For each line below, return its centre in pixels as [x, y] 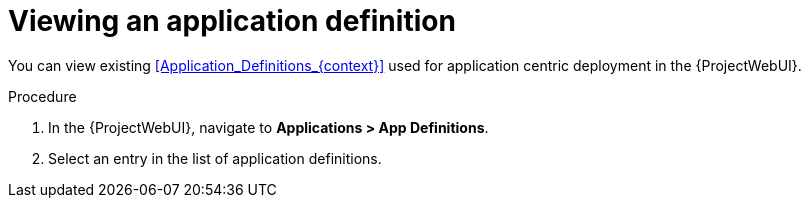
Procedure [42, 96]
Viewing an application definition [232, 21]
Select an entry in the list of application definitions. [215, 158]
